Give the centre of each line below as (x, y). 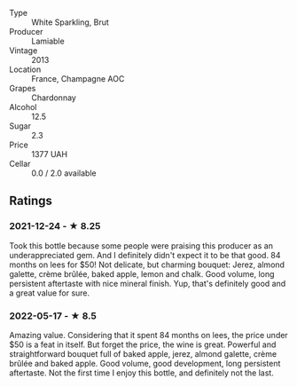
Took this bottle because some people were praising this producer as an (141, 245)
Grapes (23, 88)
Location (25, 69)
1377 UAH (50, 154)
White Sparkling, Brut (70, 22)
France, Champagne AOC (78, 79)
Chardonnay (54, 98)
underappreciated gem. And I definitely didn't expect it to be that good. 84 (145, 255)
